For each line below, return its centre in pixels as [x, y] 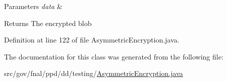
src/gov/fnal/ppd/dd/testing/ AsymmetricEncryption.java [94, 73]
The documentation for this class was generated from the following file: [114, 56]
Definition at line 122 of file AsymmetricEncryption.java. [92, 40]
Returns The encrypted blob [48, 23]
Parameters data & [33, 6]
